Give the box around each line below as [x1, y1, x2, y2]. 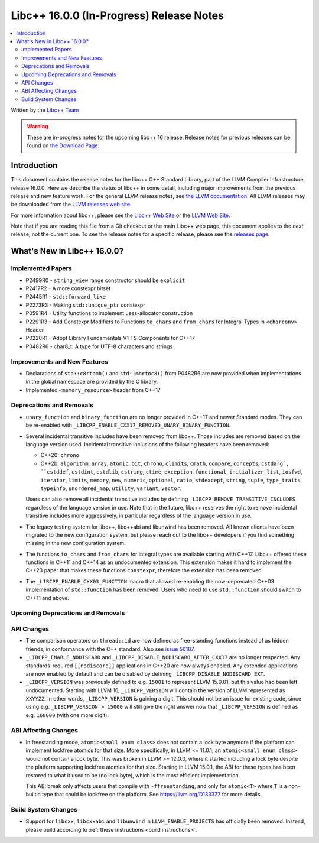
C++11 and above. [25, 594, 70, 601]
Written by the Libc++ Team [11, 106, 79, 114]
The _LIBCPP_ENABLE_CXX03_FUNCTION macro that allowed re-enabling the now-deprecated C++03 [25, 578, 275, 585]
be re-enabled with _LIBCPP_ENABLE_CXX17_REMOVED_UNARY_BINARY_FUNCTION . [25, 421, 231, 429]
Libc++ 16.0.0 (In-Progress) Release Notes [11, 9, 224, 22]
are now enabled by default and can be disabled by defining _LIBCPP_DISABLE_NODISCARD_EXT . [25, 670, 265, 677]
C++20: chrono [40, 452, 80, 459]
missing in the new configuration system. [25, 540, 126, 547]
